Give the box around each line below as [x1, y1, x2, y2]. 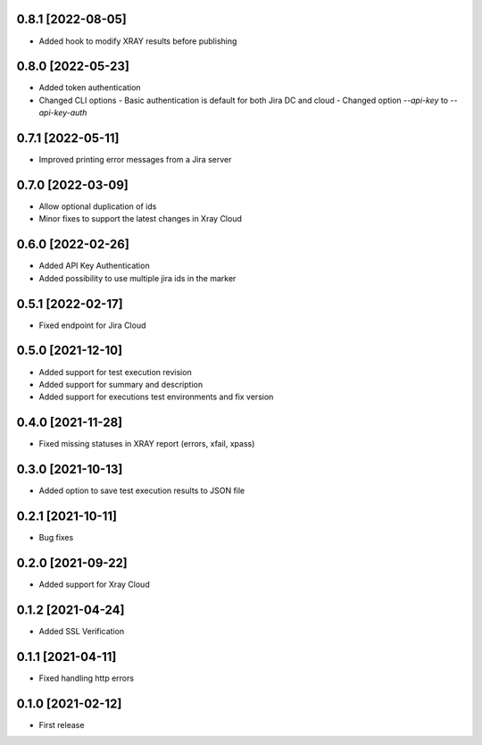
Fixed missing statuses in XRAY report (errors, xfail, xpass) [38, 439, 255, 449]
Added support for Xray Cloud [38, 579, 151, 590]
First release [38, 719, 85, 730]
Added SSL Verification [38, 625, 125, 636]
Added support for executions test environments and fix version [38, 391, 274, 402]
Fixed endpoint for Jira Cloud [38, 320, 146, 331]
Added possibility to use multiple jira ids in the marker [38, 272, 237, 283]
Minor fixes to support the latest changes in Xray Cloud [38, 213, 243, 224]
